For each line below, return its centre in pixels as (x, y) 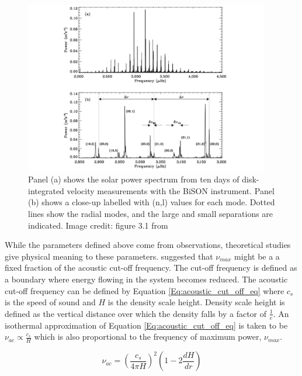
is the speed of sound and (50, 302)
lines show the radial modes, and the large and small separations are (151, 214)
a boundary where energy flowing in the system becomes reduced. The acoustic (146, 279)
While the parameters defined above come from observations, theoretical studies (148, 245)
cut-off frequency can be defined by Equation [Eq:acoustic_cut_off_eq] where (145, 290)
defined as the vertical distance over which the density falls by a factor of (136, 313)
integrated (46, 190)
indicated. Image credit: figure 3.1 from (98, 225)
